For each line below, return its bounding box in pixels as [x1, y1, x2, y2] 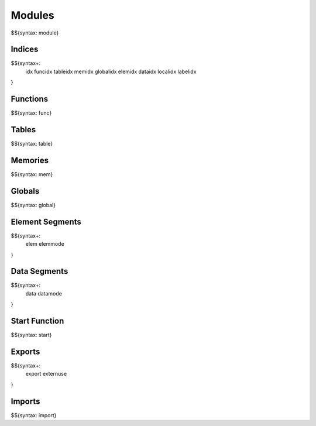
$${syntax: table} [11, 140, 53, 147]
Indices [11, 44, 39, 54]
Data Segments [11, 266, 68, 276]
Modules [11, 9, 55, 22]
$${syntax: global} [11, 201, 56, 208]
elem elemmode [25, 241, 64, 248]
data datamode [25, 290, 63, 297]
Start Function [11, 316, 64, 326]
